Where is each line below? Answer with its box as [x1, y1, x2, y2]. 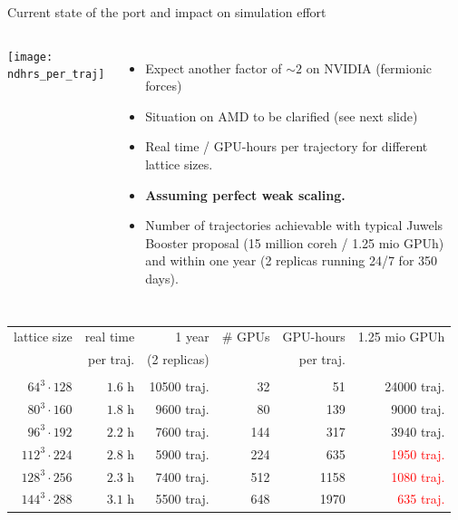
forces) [145, 76, 182, 95]
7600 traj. [155, 421, 210, 440]
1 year [175, 327, 210, 346]
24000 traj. [385, 377, 445, 396]
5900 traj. [155, 444, 210, 463]
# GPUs [221, 327, 270, 346]
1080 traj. [391, 467, 445, 486]
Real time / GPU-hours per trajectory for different [145, 137, 428, 156]
